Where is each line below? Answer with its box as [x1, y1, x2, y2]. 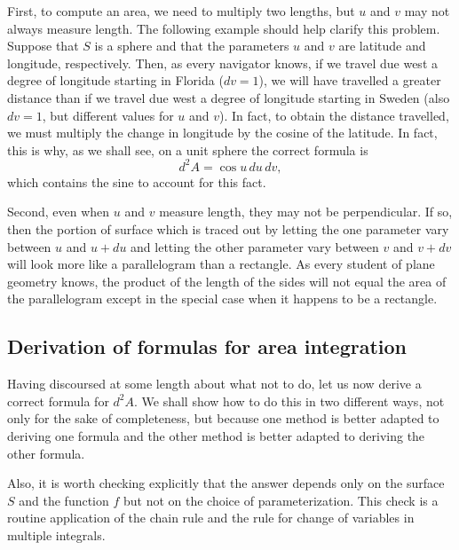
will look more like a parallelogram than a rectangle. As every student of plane [7, 255, 435, 273]
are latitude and [338, 36, 426, 55]
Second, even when [7, 202, 110, 221]
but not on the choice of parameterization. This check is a [123, 491, 439, 509]
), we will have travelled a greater [258, 71, 441, 90]
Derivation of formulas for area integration [7, 333, 408, 360]
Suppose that [7, 36, 79, 55]
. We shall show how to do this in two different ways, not [134, 391, 445, 410]
